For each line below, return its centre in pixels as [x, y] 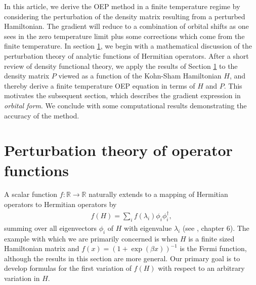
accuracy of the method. [42, 115]
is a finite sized [211, 238]
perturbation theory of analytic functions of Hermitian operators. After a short [126, 55]
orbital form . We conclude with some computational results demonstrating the [125, 105]
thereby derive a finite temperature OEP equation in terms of [100, 85]
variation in [22, 278]
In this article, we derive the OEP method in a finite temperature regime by [122, 6]
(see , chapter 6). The [216, 228]
